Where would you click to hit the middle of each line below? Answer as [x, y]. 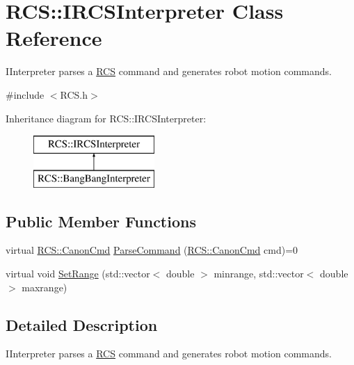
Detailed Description [82, 324]
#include [25, 94]
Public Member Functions [101, 221]
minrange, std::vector [259, 274]
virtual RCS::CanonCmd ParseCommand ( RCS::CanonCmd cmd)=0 [152, 250]
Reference [54, 38]
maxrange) [45, 287]
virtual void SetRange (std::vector [78, 274]
